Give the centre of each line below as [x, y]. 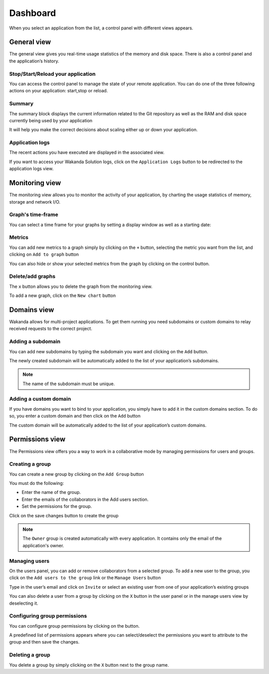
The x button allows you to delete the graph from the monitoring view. [81, 286]
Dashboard [33, 13]
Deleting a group [30, 655]
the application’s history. [34, 61]
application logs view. [31, 169]
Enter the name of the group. [51, 492]
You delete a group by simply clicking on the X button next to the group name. [89, 665]
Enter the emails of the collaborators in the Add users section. [85, 499]
